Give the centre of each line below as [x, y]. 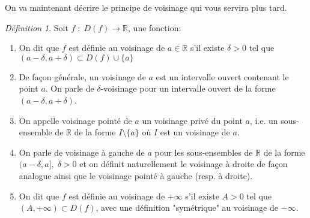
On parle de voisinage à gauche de [82, 152]
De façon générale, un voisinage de [82, 76]
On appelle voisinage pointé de [75, 120]
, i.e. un [264, 120]
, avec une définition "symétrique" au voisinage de [187, 208]
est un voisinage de [195, 132]
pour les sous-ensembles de [204, 152]
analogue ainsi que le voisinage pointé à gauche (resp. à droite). [136, 175]
